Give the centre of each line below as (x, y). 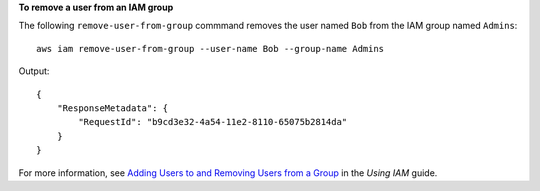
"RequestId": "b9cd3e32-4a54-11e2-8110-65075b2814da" (213, 122)
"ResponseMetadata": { (112, 108)
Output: (34, 71)
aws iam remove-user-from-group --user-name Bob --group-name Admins (210, 48)
